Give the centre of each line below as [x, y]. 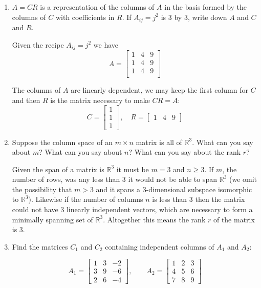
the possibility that [42, 189]
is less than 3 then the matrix [199, 199]
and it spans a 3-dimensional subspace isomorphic [174, 189]
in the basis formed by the [206, 7]
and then [26, 100]
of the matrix [234, 219]
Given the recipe [38, 44]
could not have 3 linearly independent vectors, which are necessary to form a [132, 209]
